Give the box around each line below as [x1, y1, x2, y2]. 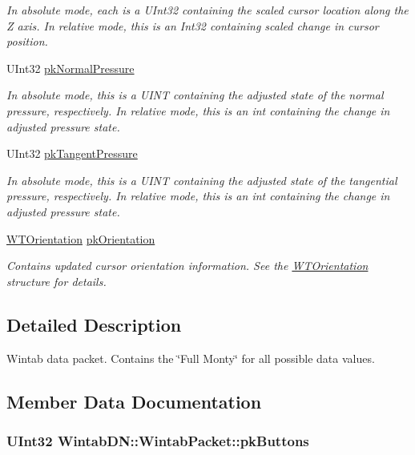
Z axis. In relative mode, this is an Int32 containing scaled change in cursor [6, 17, 379, 34]
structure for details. [6, 272, 107, 289]
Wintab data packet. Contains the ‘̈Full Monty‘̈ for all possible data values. [6, 349, 375, 366]
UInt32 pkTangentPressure [6, 145, 138, 162]
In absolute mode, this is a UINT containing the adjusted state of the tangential [6, 171, 397, 188]
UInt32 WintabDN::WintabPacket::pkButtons [6, 430, 309, 450]
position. [6, 33, 48, 50]
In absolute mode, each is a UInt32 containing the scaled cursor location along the [6, 2, 409, 18]
